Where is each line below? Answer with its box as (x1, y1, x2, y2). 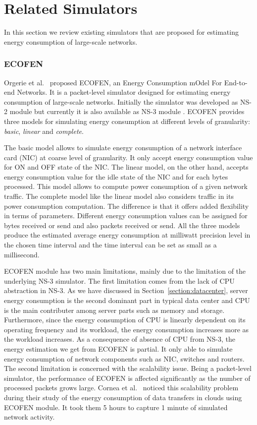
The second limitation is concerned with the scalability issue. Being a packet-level (4, 363, 252, 373)
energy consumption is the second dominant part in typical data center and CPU (4, 295, 250, 305)
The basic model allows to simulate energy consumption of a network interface (4, 142, 242, 153)
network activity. (4, 412, 55, 422)
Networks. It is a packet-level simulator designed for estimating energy (17, 87, 231, 97)
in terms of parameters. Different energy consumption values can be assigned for (4, 210, 248, 221)
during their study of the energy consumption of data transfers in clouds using (4, 392, 242, 402)
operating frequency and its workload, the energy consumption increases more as (4, 324, 249, 334)
